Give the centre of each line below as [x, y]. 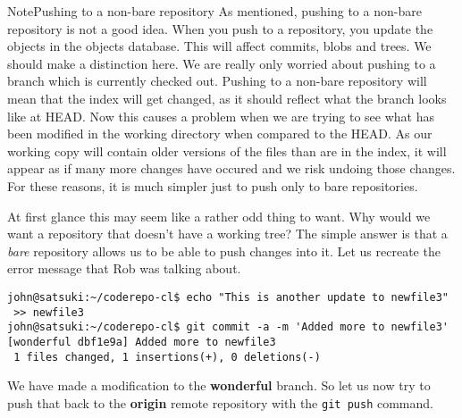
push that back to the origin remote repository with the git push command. [220, 402]
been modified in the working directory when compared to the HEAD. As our [220, 134]
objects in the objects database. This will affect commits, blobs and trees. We [219, 46]
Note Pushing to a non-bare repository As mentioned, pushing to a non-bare [214, 11]
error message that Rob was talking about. [124, 268]
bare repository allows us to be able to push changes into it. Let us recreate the [224, 251]
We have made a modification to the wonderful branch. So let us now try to [219, 385]
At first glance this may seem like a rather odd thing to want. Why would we [219, 216]
